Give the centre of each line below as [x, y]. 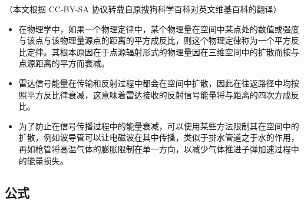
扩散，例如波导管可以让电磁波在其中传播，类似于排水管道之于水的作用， [159, 137]
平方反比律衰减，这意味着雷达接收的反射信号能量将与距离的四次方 [155, 94]
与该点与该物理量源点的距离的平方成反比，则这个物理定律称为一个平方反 [159, 40]
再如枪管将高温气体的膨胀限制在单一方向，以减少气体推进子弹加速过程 [155, 148]
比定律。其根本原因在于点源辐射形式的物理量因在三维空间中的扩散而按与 [159, 51]
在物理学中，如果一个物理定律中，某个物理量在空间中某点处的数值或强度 [159, 29]
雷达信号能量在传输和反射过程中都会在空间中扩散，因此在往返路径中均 [155, 83]
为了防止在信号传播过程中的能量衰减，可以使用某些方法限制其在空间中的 [159, 126]
